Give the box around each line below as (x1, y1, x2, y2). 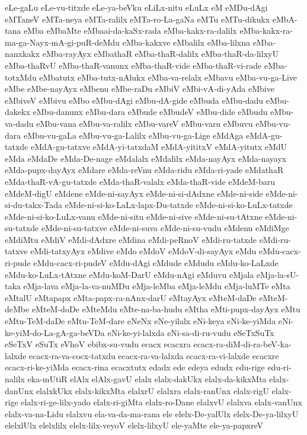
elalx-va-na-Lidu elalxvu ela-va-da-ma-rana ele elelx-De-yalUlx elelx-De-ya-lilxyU (5, 407, 299, 420)
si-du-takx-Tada (5, 199, 62, 211)
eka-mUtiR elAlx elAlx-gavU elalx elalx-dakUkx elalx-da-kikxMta (27, 373, 267, 385)
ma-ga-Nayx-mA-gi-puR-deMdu (5, 36, 120, 48)
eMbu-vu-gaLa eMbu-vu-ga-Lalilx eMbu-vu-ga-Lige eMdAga (23, 129, 244, 141)
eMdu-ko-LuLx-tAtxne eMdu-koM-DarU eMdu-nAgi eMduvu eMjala (5, 268, 254, 280)
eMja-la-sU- (256, 268, 299, 280)
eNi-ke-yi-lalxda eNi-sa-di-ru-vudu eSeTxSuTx (107, 326, 274, 338)
